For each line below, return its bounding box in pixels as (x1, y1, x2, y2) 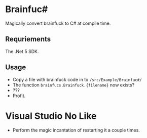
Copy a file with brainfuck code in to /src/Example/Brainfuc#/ (12, 76, 142, 82)
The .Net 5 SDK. (5, 48, 39, 54)
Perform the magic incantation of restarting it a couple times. (12, 127, 140, 133)
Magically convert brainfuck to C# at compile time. (5, 20, 111, 26)
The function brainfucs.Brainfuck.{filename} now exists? (12, 82, 135, 88)
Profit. (12, 93, 26, 99)
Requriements (5, 35, 51, 43)
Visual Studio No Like (5, 110, 97, 122)
